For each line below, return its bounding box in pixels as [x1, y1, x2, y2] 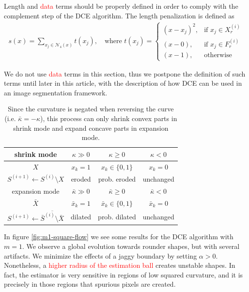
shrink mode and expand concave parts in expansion [13, 123, 169, 133]
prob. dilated [98, 211, 136, 221]
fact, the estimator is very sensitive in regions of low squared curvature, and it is [4, 269, 243, 279]
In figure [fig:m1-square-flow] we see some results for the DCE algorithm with [4, 231, 233, 242]
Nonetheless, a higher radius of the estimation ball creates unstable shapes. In [4, 260, 235, 270]
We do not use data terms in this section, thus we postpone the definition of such [4, 68, 246, 78]
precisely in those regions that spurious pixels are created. [4, 279, 176, 289]
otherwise [204, 52, 232, 59]
